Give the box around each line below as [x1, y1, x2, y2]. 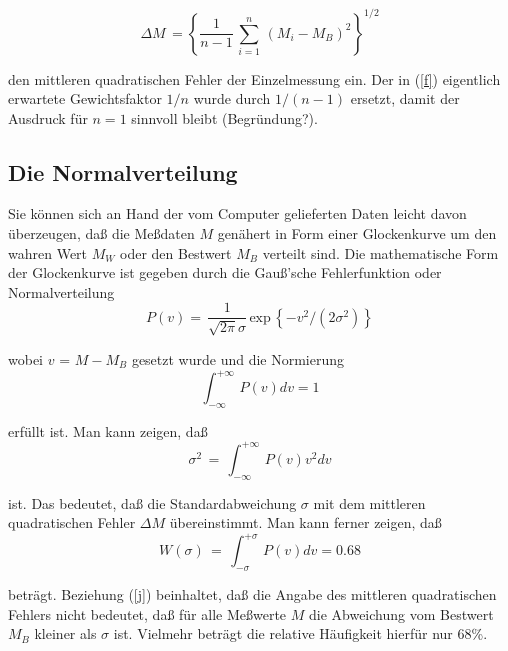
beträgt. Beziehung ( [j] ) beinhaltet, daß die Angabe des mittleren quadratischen [8, 584, 497, 605]
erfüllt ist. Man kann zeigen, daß [8, 420, 208, 441]
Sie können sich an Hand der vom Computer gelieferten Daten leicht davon [8, 203, 467, 224]
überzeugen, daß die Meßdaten [8, 223, 195, 244]
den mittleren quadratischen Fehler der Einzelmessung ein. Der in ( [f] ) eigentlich [8, 68, 501, 89]
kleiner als [34, 623, 97, 644]
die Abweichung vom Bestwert [308, 603, 494, 624]
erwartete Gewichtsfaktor [8, 88, 162, 109]
